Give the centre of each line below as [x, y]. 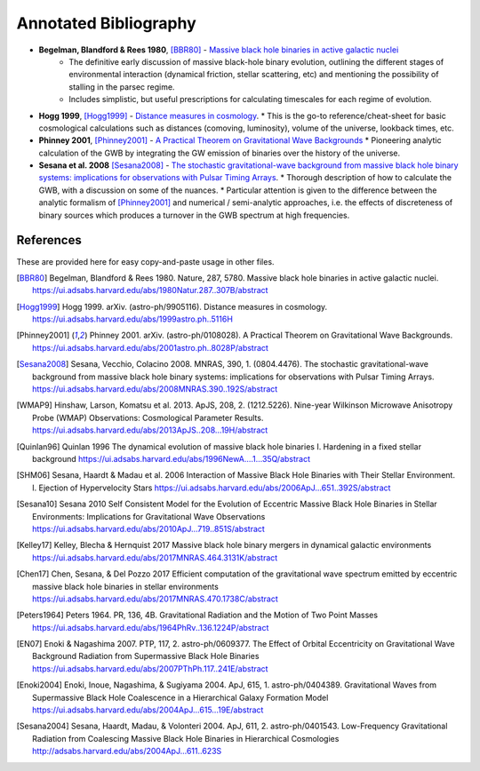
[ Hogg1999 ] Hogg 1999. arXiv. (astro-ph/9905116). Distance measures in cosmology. [172, 306]
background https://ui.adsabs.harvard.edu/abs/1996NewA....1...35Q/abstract [172, 459]
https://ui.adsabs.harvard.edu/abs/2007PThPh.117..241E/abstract [150, 668]
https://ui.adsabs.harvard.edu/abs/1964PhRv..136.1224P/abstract [151, 627]
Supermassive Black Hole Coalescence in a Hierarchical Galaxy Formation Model [180, 697]
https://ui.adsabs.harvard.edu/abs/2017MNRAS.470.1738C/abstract [156, 599]
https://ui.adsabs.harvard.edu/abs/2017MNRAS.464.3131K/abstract [155, 557]
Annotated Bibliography [107, 23]
